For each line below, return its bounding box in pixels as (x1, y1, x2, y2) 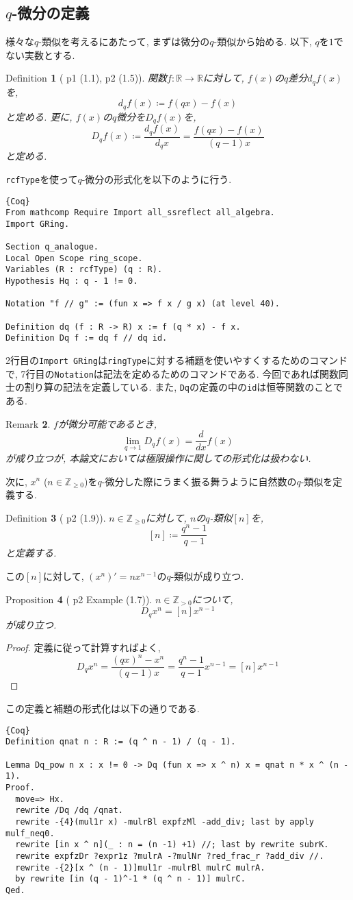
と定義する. (5, 546, 57, 560)
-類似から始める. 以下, (213, 34, 312, 49)
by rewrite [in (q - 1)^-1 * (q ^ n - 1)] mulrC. (15, 874, 246, 884)
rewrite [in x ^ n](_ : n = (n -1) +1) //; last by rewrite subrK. (15, 840, 329, 850)
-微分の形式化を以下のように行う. (81, 171, 232, 186)
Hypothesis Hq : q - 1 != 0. (5, 276, 138, 287)
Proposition (5, 595, 54, 605)
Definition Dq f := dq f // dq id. (5, 333, 168, 343)
